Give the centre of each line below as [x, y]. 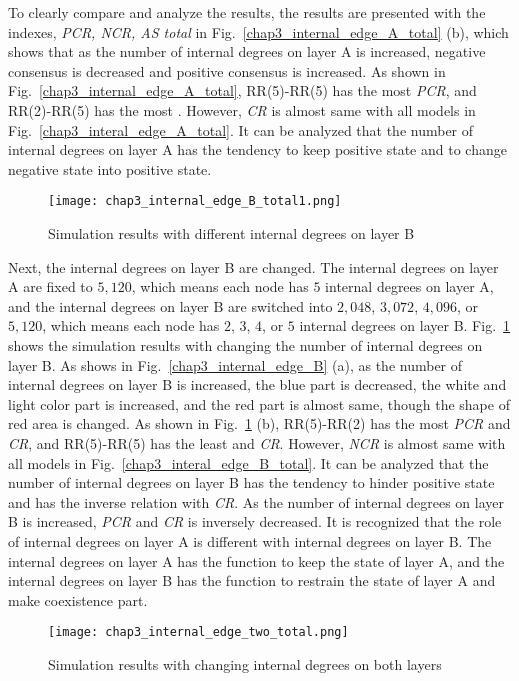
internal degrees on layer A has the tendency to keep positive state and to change [257, 149]
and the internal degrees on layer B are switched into [170, 305]
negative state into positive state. [110, 168]
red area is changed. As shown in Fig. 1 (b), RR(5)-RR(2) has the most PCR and [259, 423]
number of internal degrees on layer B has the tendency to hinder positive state [251, 482]
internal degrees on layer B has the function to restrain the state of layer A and [252, 580]
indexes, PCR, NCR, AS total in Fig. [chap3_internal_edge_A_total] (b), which [258, 31]
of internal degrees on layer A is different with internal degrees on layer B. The [250, 540]
